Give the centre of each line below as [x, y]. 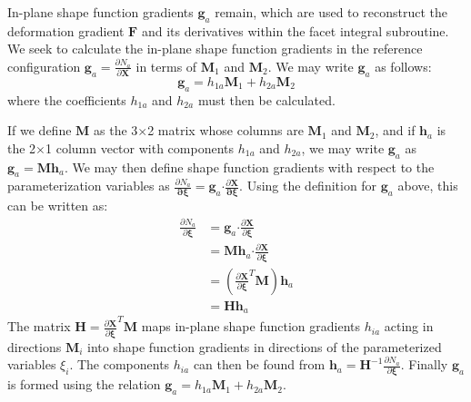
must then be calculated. [266, 99]
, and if [395, 130]
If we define [40, 130]
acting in [409, 326]
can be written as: [58, 206]
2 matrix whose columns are [225, 130]
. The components [120, 364]
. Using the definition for [308, 186]
